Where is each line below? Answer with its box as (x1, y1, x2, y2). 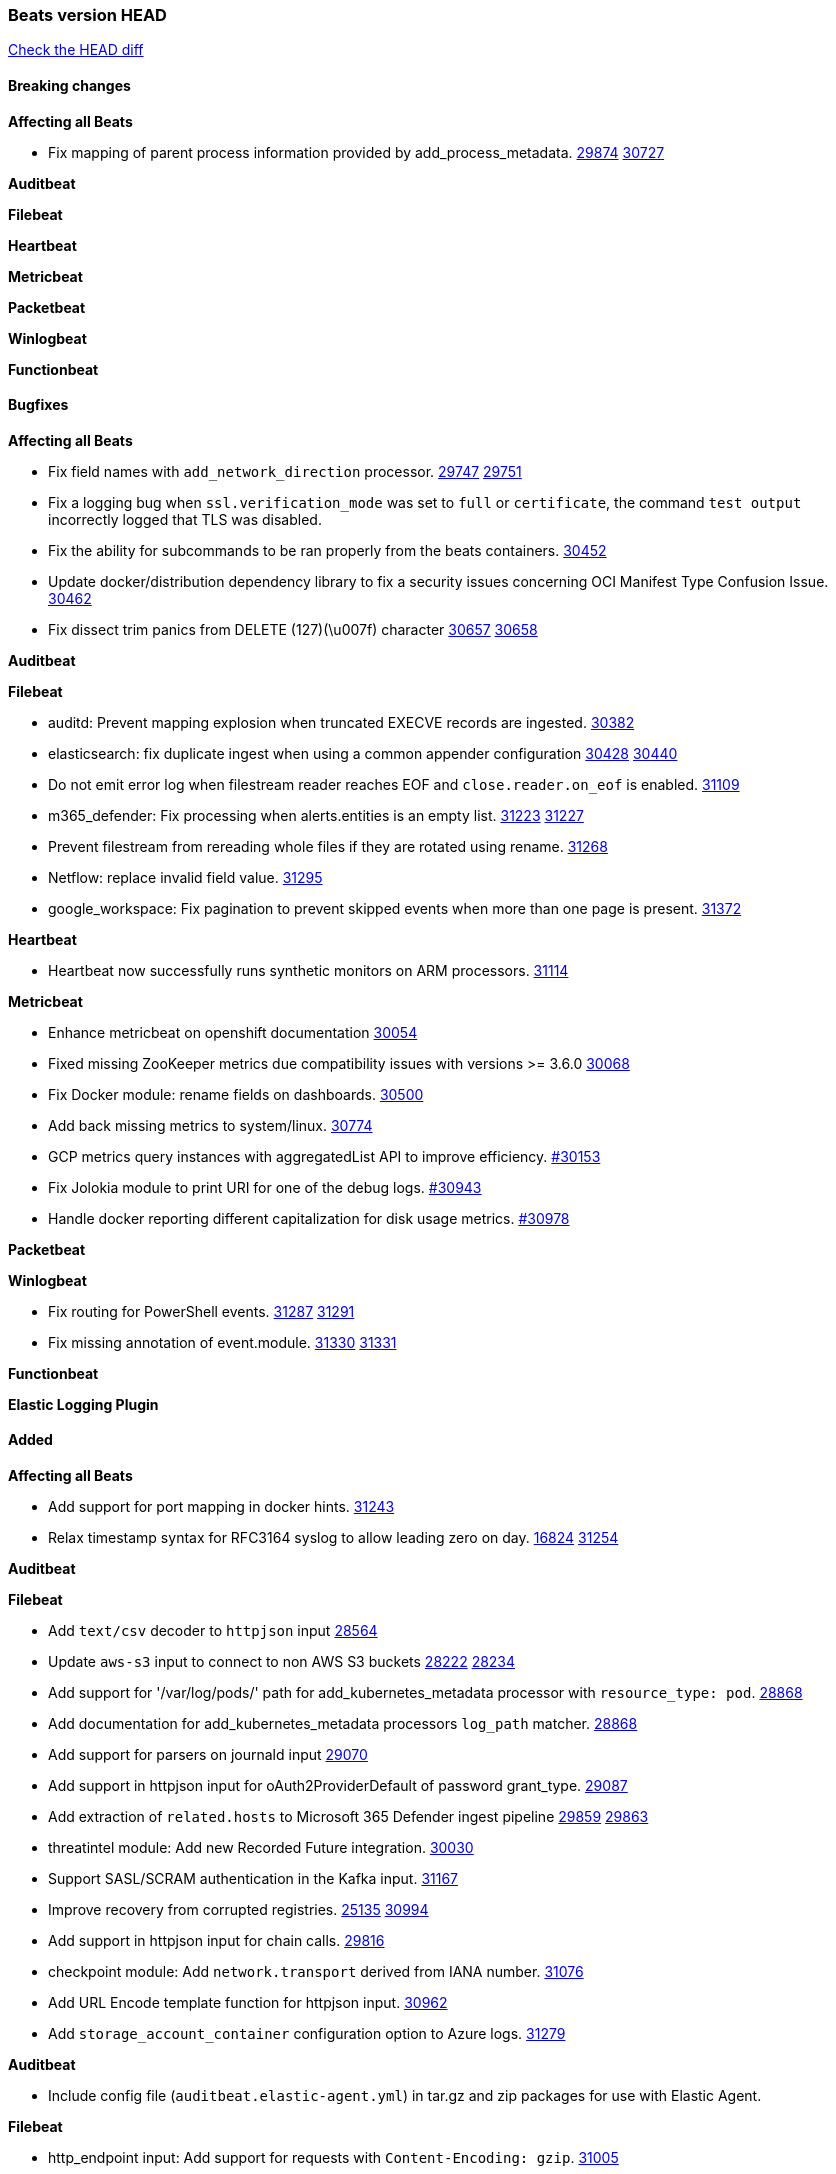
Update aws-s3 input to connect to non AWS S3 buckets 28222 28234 (48, 1653, 516, 1671)
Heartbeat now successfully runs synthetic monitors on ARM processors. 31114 (48, 961, 569, 979)
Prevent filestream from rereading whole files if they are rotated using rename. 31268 (48, 837, 608, 855)
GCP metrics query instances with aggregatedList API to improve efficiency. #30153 (48, 1147, 601, 1165)
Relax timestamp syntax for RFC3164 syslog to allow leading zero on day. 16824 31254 (48, 1529, 619, 1547)
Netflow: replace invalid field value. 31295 (48, 868, 323, 886)
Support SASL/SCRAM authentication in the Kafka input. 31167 (48, 1870, 459, 1888)
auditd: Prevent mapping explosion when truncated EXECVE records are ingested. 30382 (48, 713, 635, 731)
